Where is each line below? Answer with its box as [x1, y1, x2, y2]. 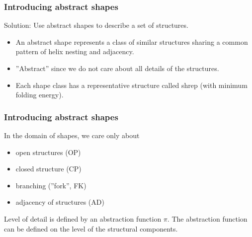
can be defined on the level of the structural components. [4, 223, 178, 234]
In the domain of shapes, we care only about [4, 130, 140, 140]
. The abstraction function [167, 213, 248, 224]
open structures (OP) [15, 147, 81, 157]
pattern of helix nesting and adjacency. [15, 46, 134, 57]
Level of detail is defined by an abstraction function [4, 213, 162, 224]
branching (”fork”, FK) [15, 180, 86, 190]
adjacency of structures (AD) [15, 197, 104, 207]
